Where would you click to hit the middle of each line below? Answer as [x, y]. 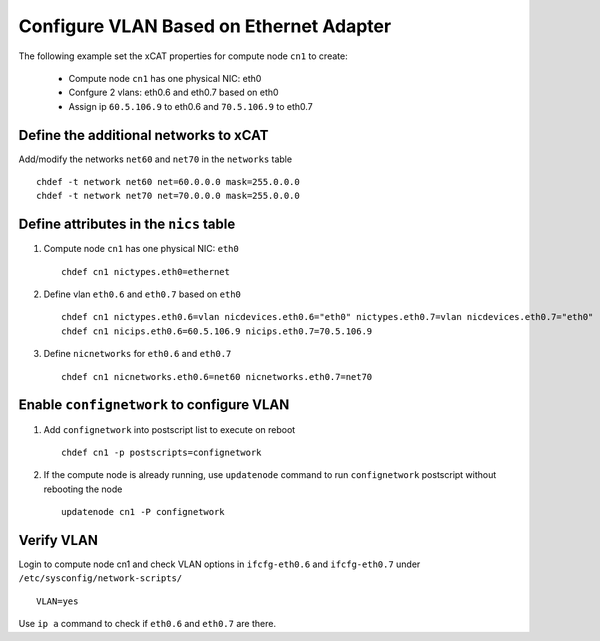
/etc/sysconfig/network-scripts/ [100, 578]
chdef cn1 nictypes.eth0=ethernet [145, 271]
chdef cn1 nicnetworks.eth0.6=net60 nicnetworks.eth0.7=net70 [217, 376]
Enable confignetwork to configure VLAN [154, 405]
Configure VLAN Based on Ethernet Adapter [205, 26]
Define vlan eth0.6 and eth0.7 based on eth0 [142, 294]
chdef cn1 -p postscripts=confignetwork [161, 452]
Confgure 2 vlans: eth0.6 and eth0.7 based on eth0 [173, 92]
